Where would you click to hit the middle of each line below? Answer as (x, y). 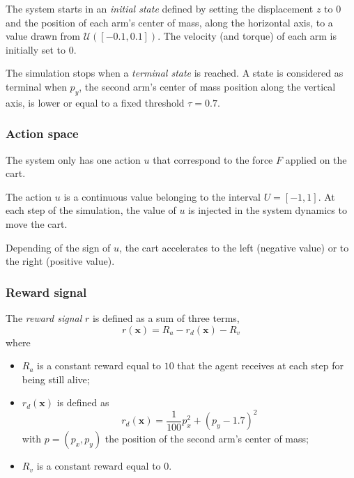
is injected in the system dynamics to (268, 210)
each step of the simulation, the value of (91, 210)
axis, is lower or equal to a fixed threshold (95, 102)
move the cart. (37, 223)
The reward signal (44, 317)
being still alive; (56, 379)
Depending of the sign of (58, 247)
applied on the (316, 159)
